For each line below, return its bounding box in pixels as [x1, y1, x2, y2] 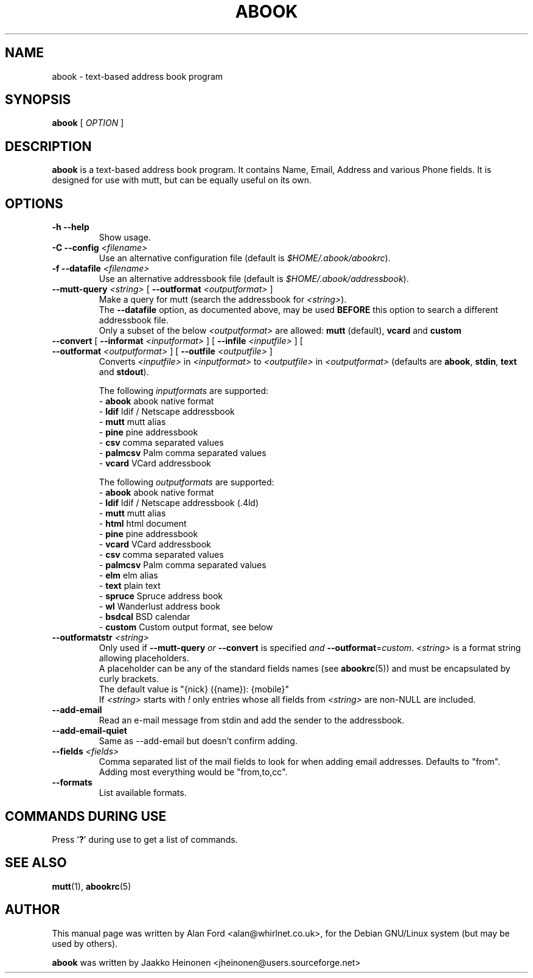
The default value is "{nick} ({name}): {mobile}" [99, 684, 290, 695]
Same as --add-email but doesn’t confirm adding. [99, 736, 298, 747]
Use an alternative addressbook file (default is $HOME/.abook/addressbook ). [99, 273, 409, 284]
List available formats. [99, 787, 187, 798]
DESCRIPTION [5, 138, 92, 154]
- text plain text [99, 580, 161, 591]
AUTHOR [5, 902, 60, 918]
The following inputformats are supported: [99, 385, 268, 396]
